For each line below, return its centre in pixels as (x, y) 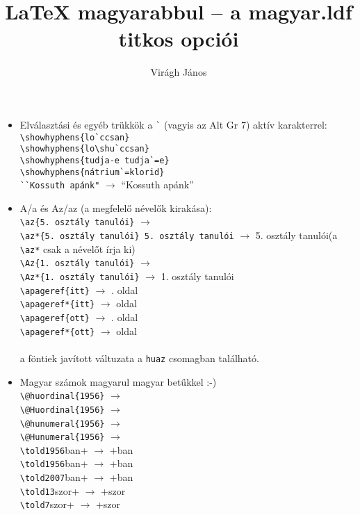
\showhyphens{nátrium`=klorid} (92, 172)
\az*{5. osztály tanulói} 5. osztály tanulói (127, 237)
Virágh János (179, 72)
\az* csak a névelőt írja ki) (77, 248)
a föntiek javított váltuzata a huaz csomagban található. (139, 358)
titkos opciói (179, 39)
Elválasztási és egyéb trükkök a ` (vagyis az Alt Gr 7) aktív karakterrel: (173, 124)
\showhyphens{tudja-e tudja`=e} (95, 160)
